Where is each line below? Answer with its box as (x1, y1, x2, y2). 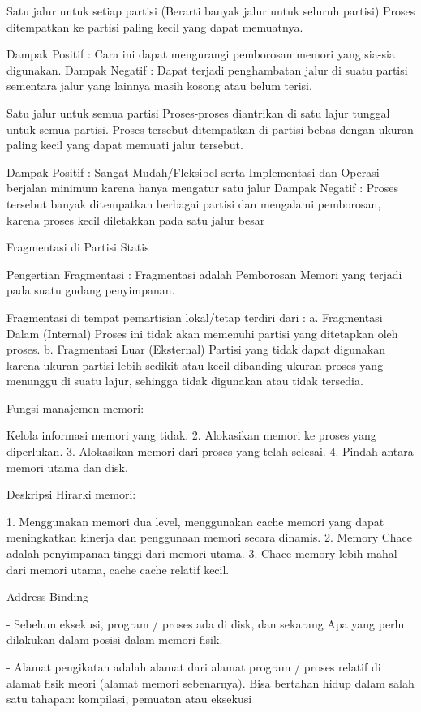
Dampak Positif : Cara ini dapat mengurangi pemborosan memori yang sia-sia (6, 45, 395, 62)
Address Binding (6, 588, 89, 605)
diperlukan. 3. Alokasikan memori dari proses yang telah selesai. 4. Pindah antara (6, 443, 414, 460)
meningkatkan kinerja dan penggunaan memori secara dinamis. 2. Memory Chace (6, 529, 413, 546)
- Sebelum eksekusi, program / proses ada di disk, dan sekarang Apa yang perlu (6, 615, 405, 632)
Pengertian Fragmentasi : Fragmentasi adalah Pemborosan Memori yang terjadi (6, 265, 402, 282)
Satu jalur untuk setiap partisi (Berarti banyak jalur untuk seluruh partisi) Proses (6, 2, 415, 19)
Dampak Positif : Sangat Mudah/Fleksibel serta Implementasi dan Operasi (6, 163, 380, 180)
